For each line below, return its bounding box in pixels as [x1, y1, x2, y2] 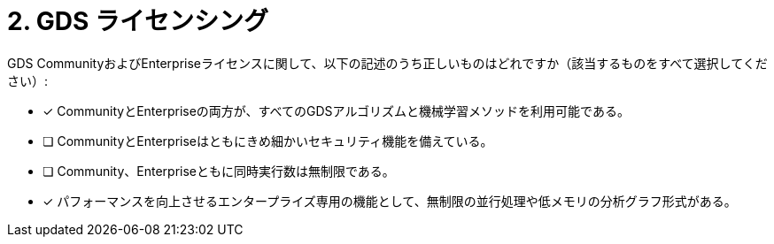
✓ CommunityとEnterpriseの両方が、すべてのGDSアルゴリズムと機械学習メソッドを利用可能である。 [43, 103, 630, 118]
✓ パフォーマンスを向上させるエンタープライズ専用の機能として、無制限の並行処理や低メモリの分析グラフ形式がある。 [43, 193, 737, 209]
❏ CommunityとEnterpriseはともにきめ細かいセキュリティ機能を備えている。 [43, 133, 493, 149]
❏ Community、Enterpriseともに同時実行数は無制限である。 [43, 163, 395, 179]
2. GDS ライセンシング [7, 6, 268, 36]
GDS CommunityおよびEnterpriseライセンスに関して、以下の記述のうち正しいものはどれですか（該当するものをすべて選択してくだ [7, 55, 768, 71]
